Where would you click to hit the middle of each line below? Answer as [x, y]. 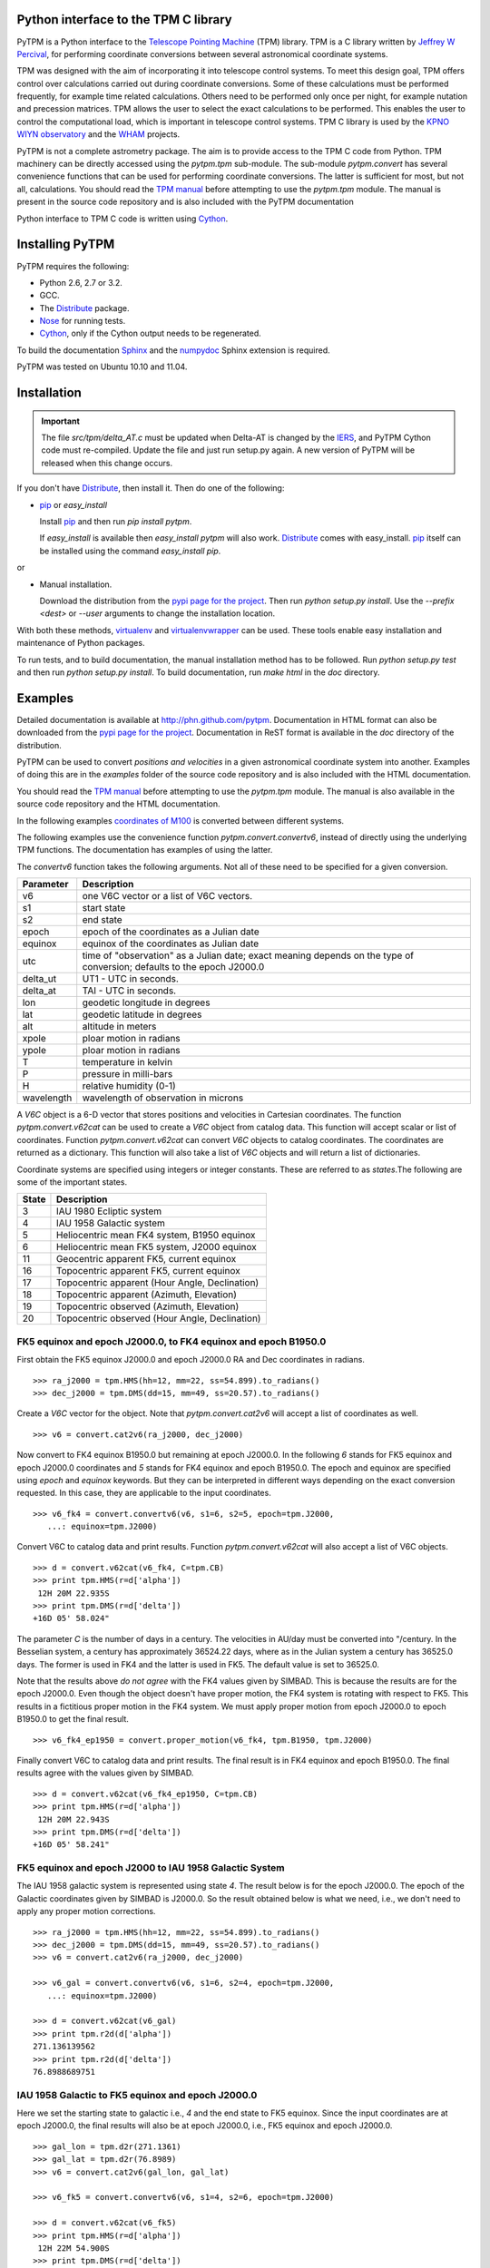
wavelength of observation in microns [163, 1098]
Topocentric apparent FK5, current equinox [148, 1271]
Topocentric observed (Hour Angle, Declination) [158, 1318]
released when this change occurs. [107, 463]
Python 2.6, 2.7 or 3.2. [81, 282]
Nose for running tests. [83, 321]
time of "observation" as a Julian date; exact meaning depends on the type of [248, 955]
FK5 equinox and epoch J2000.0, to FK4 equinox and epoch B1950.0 [171, 1341]
